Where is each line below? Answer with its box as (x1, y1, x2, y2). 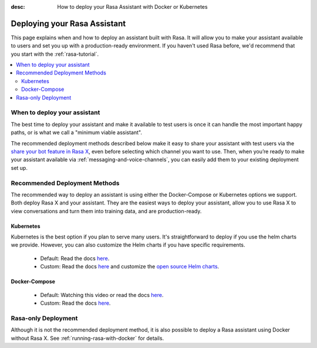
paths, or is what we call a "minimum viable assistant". (11, 129, 142, 136)
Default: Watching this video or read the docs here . (40, 291, 164, 298)
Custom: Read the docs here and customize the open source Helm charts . (40, 263, 220, 270)
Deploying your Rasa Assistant (11, 18, 126, 29)
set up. (11, 164, 28, 171)
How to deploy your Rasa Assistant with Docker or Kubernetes (57, 4, 208, 10)
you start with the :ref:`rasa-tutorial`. (11, 50, 99, 57)
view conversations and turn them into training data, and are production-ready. (11, 207, 202, 214)
